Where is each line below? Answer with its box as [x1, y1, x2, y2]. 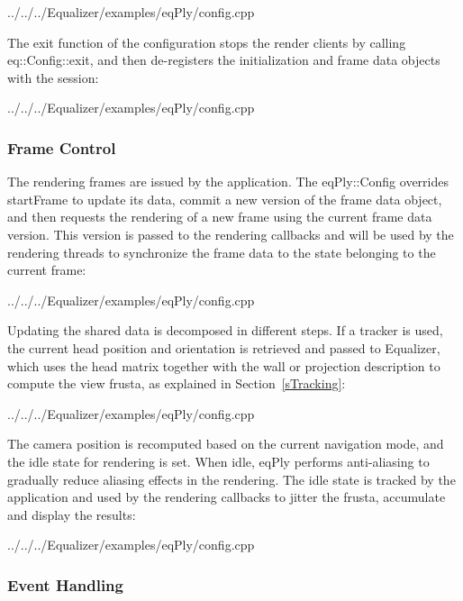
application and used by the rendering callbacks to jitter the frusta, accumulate [7, 487, 446, 506]
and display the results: [7, 505, 136, 524]
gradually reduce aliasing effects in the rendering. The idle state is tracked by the [7, 469, 456, 488]
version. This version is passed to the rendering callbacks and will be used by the [7, 224, 454, 243]
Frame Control [7, 136, 116, 159]
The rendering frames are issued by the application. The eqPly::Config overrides [7, 172, 449, 191]
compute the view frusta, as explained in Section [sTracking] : [7, 374, 346, 393]
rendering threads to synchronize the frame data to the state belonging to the [7, 242, 436, 261]
